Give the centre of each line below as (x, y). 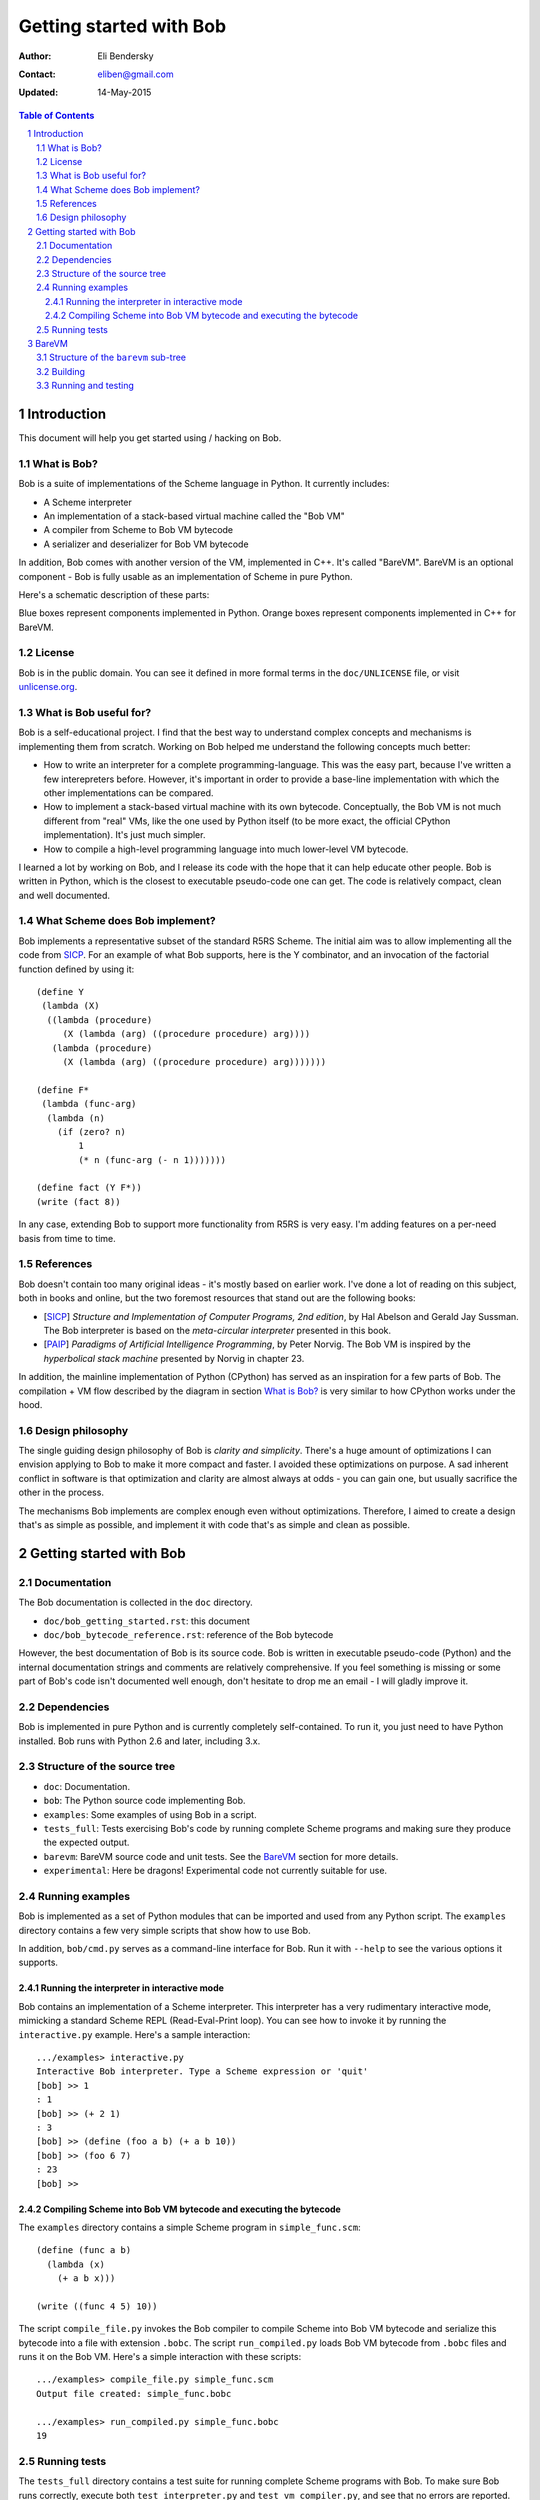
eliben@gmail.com (135, 74)
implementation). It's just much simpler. (124, 835)
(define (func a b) (84, 2250)
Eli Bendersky (125, 56)
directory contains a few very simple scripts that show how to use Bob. (164, 1930)
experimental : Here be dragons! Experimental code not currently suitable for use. (215, 1871)
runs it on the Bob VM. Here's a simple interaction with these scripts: (160, 2357)
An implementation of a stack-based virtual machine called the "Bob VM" (194, 516)
